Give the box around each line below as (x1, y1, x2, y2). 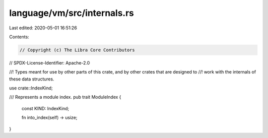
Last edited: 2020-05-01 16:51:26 (9, 25, 77, 31)
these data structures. (9, 76, 55, 82)
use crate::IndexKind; (9, 85, 53, 91)
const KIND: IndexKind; (21, 105, 69, 111)
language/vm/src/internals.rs (9, 7, 134, 18)
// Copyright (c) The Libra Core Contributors (19, 47, 135, 53)
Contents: (9, 34, 29, 40)
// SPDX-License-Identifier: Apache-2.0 (9, 60, 90, 66)
